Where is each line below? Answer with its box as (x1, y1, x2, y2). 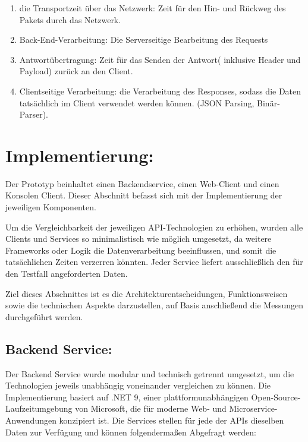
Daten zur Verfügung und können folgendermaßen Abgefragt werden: (5, 425, 257, 438)
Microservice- (229, 402, 278, 415)
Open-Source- (251, 390, 301, 403)
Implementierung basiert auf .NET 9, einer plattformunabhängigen (5, 390, 249, 403)
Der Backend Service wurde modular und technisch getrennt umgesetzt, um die (5, 367, 294, 380)
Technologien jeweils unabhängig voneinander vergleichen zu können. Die (5, 379, 271, 392)
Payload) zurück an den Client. (19, 65, 133, 77)
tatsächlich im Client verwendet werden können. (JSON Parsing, (19, 96, 254, 109)
